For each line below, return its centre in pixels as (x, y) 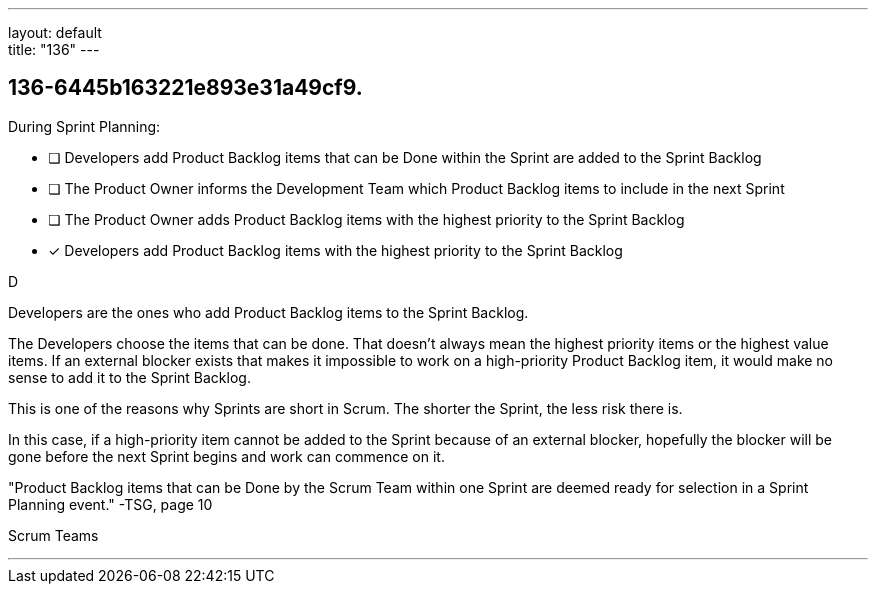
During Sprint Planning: (84, 126)
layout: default (55, 32)
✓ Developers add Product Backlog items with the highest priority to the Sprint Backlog (335, 250)
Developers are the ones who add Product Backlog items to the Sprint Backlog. (268, 312)
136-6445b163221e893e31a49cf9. (185, 88)
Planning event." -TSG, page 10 (110, 504)
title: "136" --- (54, 49)
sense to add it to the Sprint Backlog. (129, 377)
